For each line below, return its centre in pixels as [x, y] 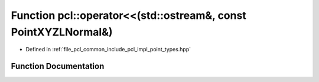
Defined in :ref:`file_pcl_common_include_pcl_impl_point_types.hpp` [108, 50]
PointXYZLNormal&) [62, 32]
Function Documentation [58, 66]
